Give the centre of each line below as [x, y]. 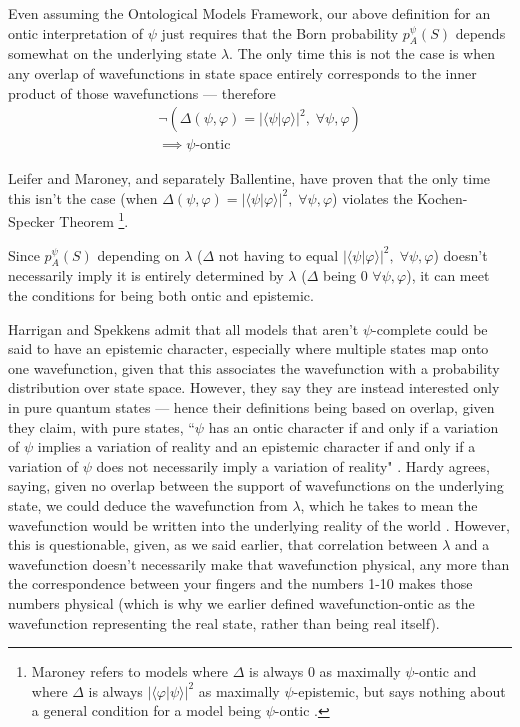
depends [480, 32]
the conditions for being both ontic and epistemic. [161, 295]
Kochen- [442, 197]
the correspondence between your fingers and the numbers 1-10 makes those [240, 583]
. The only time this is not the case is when [362, 53]
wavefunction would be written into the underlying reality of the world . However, [259, 524]
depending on [138, 254]
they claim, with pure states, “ [101, 426]
